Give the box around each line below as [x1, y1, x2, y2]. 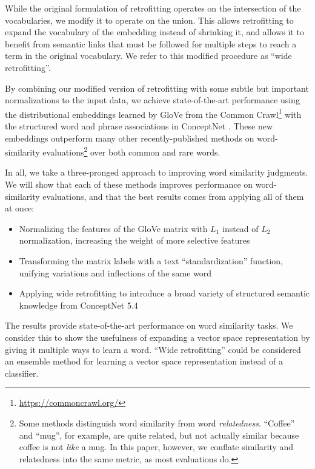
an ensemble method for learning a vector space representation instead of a [5, 355, 283, 368]
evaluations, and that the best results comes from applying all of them [42, 190, 304, 202]
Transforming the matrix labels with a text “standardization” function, [19, 255, 283, 267]
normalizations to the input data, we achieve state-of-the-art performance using [5, 94, 300, 106]
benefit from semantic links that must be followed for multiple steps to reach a [5, 37, 297, 50]
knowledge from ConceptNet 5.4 [19, 298, 138, 311]
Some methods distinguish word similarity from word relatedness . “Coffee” [19, 416, 295, 429]
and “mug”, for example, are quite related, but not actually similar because [19, 428, 299, 441]
